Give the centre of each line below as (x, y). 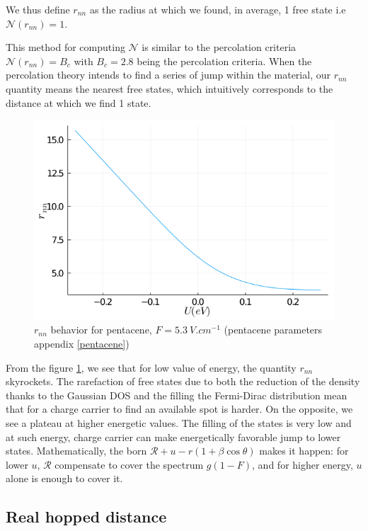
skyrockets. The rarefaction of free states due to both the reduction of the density (183, 381)
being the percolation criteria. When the (224, 61)
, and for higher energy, (303, 464)
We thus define (38, 9)
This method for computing (65, 47)
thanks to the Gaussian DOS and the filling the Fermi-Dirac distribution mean (177, 395)
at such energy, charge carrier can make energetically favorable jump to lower (173, 436)
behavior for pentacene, (101, 330)
